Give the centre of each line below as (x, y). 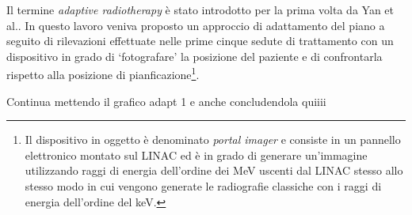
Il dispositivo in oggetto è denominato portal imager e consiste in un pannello (213, 140)
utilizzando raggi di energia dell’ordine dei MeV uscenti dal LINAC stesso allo (214, 170)
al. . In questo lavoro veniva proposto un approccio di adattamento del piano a (196, 25)
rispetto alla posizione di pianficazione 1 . (103, 74)
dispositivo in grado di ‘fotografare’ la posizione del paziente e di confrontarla (195, 56)
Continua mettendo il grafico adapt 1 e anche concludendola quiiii (166, 101)
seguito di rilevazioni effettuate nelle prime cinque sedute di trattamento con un (200, 41)
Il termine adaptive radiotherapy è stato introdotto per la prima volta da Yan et (200, 9)
